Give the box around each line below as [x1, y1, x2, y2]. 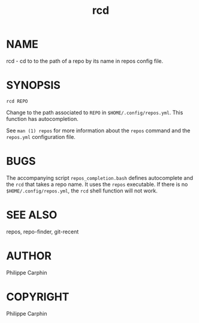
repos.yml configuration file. [6, 133, 76, 140]
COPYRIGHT [6, 290, 70, 304]
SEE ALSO [6, 208, 58, 221]
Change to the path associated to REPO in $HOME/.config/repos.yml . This [6, 109, 183, 116]
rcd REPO [6, 98, 28, 104]
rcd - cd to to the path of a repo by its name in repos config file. [6, 57, 164, 64]
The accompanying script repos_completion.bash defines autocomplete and [6, 174, 194, 181]
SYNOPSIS [6, 79, 61, 92]
